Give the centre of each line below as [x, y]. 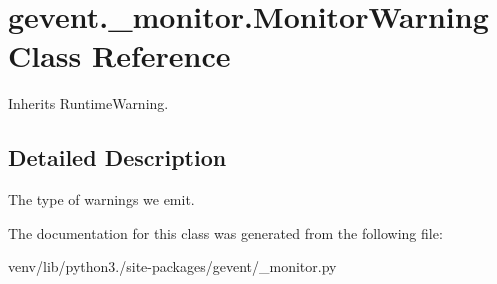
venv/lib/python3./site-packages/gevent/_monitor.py [172, 266]
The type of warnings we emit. [101, 199]
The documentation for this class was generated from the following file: [225, 232]
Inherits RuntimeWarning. [88, 103]
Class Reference [119, 55]
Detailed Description [117, 157]
